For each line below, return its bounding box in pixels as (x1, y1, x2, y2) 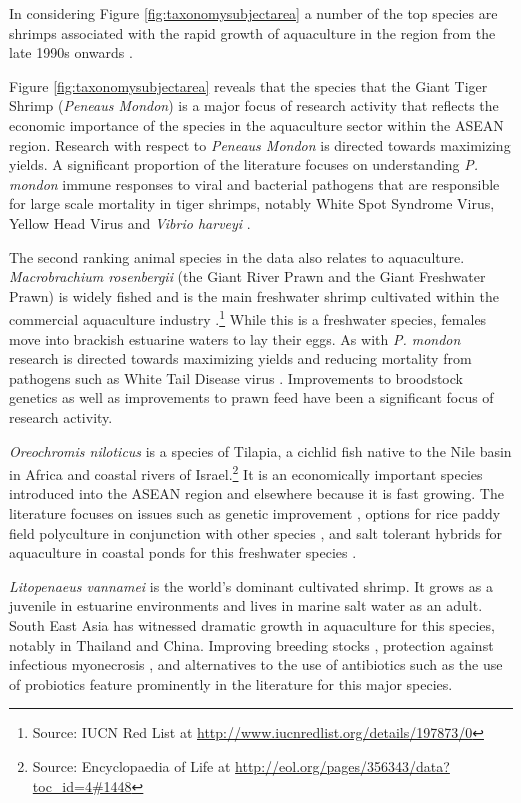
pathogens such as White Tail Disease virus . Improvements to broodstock (9, 367, 463, 388)
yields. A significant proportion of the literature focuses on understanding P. (9, 154, 479, 175)
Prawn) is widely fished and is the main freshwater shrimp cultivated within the (9, 285, 499, 306)
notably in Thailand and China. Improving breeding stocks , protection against (9, 634, 494, 655)
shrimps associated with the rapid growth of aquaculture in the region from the (9, 22, 496, 43)
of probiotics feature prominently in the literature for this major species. (9, 673, 453, 694)
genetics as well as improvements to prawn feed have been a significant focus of (9, 387, 494, 408)
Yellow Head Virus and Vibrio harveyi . (9, 212, 251, 233)
